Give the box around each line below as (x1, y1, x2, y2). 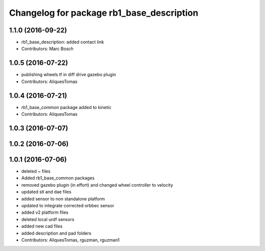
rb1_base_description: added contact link (21, 39, 104, 45)
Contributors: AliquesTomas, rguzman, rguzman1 (21, 237, 120, 243)
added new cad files (21, 223, 63, 229)
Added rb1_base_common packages (21, 175, 95, 181)
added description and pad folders (21, 230, 92, 236)
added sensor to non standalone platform (21, 195, 105, 201)
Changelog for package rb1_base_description (9, 7, 199, 18)
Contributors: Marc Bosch (21, 46, 74, 52)
